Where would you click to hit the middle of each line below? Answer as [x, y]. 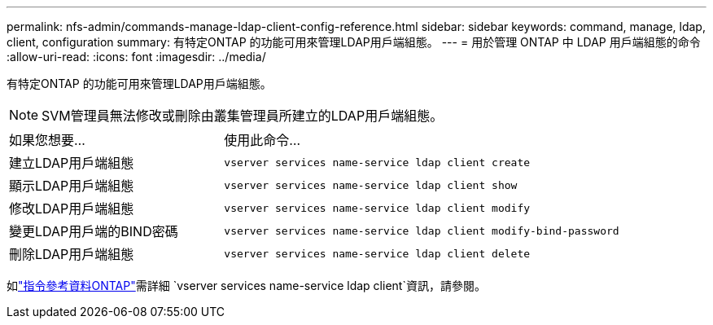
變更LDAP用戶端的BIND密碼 [94, 231]
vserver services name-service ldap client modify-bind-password [422, 231]
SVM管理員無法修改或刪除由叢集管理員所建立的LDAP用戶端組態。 [243, 116]
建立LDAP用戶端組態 [72, 163]
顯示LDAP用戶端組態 [72, 186]
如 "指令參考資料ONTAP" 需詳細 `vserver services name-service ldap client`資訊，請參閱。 [246, 285]
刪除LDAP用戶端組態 [72, 254]
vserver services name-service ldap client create [377, 162]
